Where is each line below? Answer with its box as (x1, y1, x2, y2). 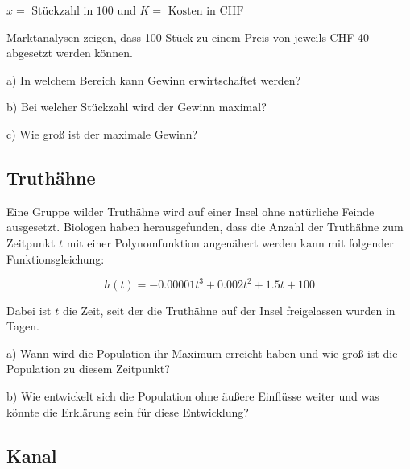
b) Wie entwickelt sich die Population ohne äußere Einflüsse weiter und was (6, 388, 379, 405)
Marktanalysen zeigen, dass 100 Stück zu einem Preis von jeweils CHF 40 (6, 28, 369, 45)
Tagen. (6, 318, 39, 334)
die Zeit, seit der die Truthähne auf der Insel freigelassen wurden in (62, 301, 396, 318)
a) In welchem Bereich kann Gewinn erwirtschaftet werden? (6, 71, 301, 88)
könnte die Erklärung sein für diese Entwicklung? (6, 403, 249, 420)
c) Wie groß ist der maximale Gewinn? (6, 125, 198, 142)
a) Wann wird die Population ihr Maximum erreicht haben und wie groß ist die (6, 344, 398, 361)
